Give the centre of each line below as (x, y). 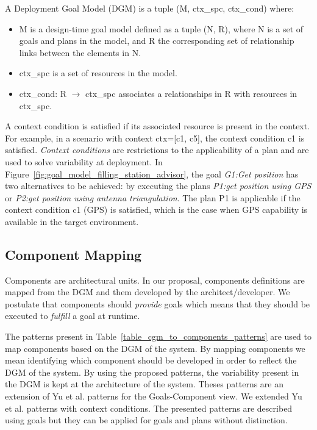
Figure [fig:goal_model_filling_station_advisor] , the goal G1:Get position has (152, 174)
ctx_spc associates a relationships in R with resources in (191, 93)
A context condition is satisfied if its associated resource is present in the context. (158, 126)
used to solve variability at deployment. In (84, 161)
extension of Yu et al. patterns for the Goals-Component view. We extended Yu (154, 396)
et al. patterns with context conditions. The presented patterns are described (149, 408)
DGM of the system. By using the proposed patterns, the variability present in (152, 372)
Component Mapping (73, 254)
